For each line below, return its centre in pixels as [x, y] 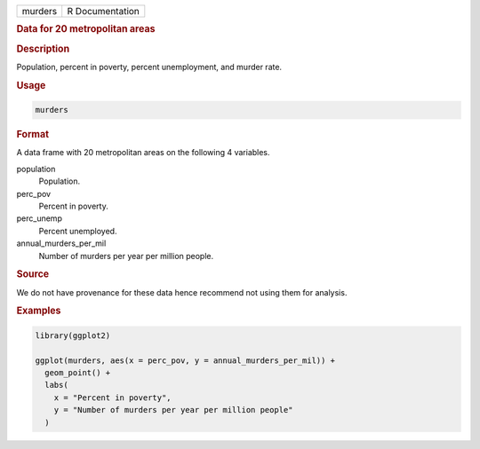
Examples [39, 311]
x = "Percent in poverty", [113, 398]
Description [43, 49]
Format [32, 135]
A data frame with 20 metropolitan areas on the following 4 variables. [143, 153]
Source [33, 274]
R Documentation [103, 11]
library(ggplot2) [73, 335]
